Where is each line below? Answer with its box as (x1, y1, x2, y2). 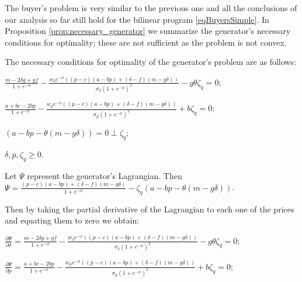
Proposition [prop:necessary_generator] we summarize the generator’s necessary (5, 25, 291, 37)
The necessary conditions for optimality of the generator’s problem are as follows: (5, 56, 296, 68)
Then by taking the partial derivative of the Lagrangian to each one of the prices (5, 202, 294, 215)
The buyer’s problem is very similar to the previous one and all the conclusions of (5, 2, 297, 13)
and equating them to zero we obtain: (5, 214, 140, 226)
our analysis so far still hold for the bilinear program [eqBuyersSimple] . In (5, 13, 269, 25)
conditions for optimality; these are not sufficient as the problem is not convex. (5, 36, 287, 48)
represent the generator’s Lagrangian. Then (27, 169, 182, 181)
